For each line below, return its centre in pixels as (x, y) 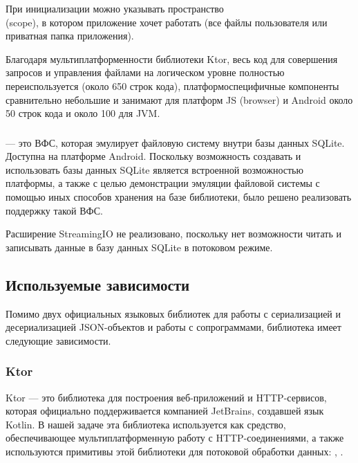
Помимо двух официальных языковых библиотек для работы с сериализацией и (173, 313)
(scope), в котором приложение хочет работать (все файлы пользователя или (167, 22)
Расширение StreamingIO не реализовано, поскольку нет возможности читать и (173, 234)
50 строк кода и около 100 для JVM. (83, 113)
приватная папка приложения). (70, 36)
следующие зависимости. (58, 340)
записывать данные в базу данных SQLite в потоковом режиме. (139, 247)
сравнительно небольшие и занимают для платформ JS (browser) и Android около (179, 99)
